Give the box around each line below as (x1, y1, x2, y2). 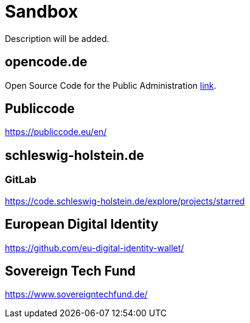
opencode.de (5, 54, 88, 70)
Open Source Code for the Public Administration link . (5, 80, 217, 91)
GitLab (5, 173, 36, 186)
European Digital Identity (5, 217, 159, 232)
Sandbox (5, 1, 78, 22)
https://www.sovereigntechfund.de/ (5, 289, 148, 300)
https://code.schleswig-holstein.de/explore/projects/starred (5, 195, 245, 206)
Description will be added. (5, 33, 109, 44)
